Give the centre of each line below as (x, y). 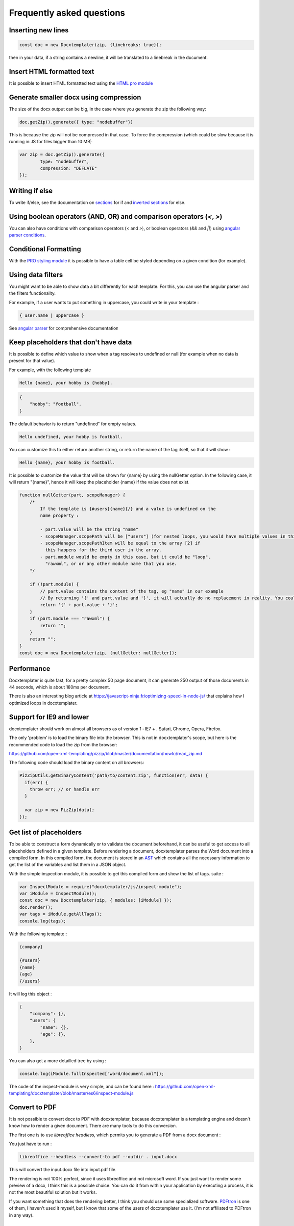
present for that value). (32, 361)
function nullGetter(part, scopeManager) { (73, 495)
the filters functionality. (32, 293)
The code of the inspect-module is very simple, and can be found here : (82, 1086)
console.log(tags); (43, 921)
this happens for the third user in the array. (103, 550)
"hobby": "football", (56, 404)
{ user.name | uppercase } (52, 315)
